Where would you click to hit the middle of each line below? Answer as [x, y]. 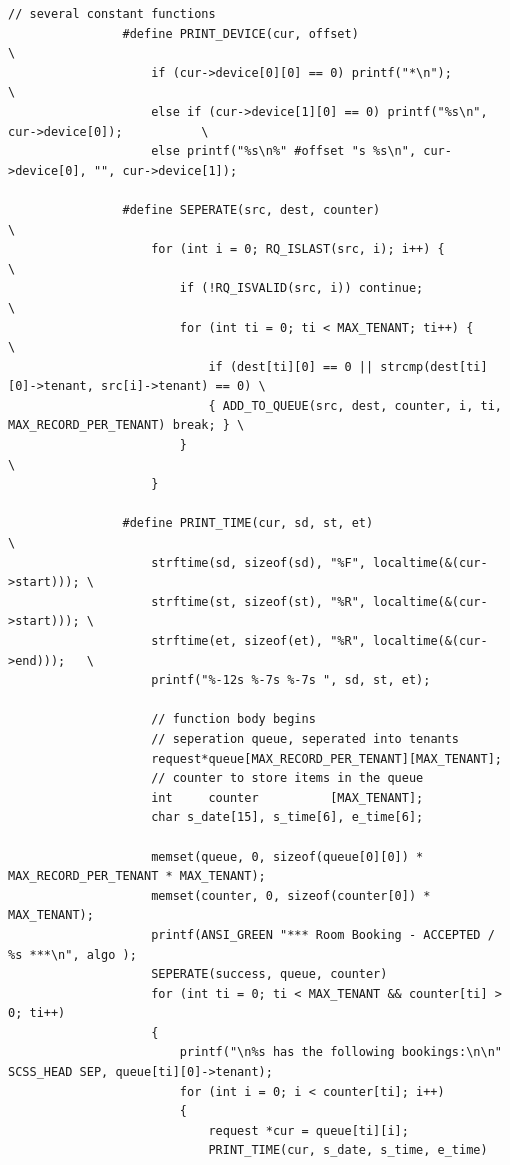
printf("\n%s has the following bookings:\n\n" [340, 1052]
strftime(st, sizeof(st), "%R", [258, 601]
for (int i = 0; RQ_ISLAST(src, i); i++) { [298, 249]
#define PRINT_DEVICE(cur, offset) [240, 33]
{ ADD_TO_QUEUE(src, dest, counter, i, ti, [355, 405]
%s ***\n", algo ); [72, 954]
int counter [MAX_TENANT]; [287, 797]
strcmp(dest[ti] [434, 366]
